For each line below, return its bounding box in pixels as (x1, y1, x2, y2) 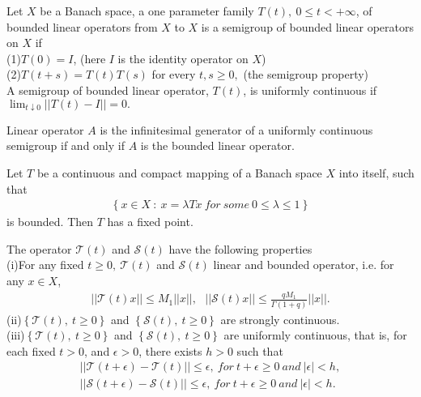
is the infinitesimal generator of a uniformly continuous (100, 121, 373, 138)
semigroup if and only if (6, 137, 125, 154)
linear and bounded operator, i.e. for (213, 256, 394, 273)
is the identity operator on (117, 49, 249, 66)
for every (151, 66, 196, 83)
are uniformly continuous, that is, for (223, 327, 407, 344)
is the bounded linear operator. (140, 137, 295, 154)
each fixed (6, 342, 56, 359)
